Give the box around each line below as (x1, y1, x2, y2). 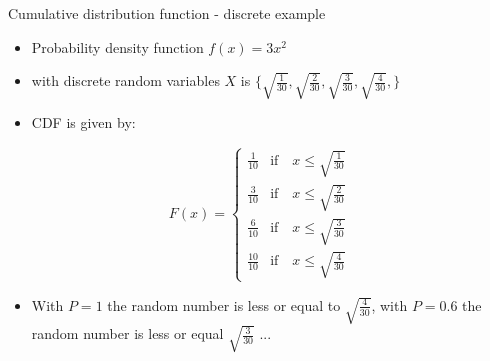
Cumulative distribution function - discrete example (8, 3, 326, 23)
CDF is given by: (31, 112, 136, 133)
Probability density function (31, 36, 204, 57)
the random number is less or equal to (107, 294, 341, 315)
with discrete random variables (31, 70, 220, 91)
